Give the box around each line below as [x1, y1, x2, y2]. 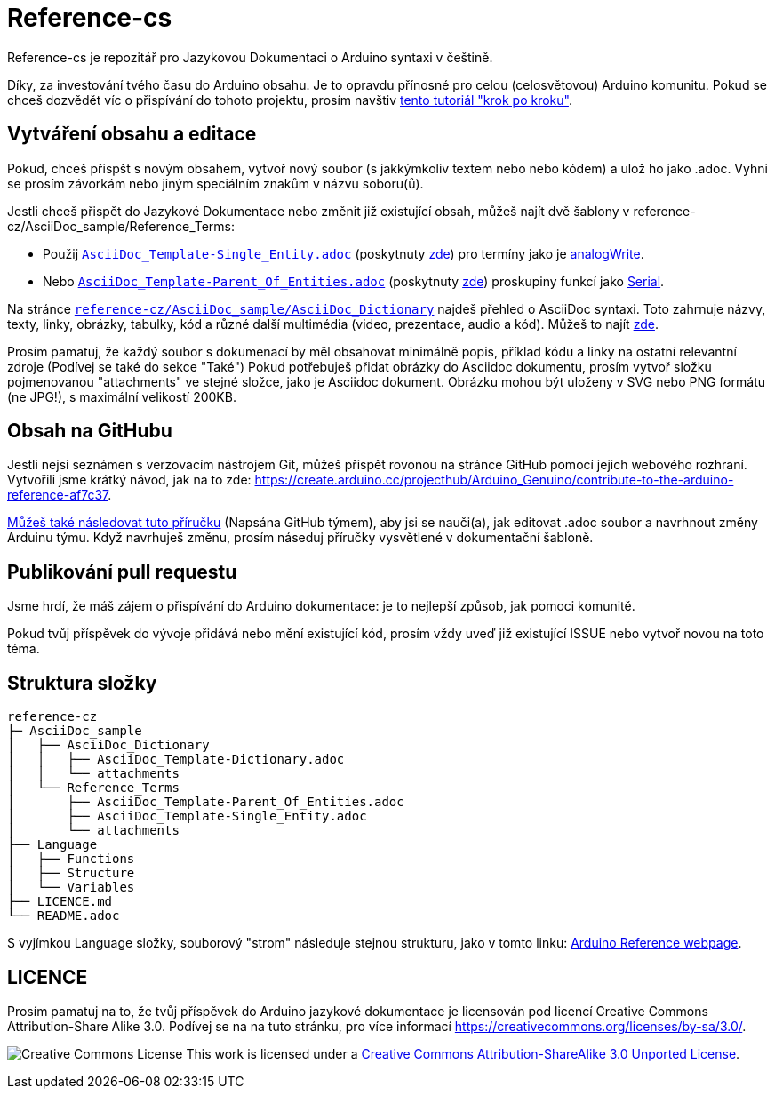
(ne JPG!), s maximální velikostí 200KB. [7, 388, 236, 404]
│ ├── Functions [7, 852, 135, 867]
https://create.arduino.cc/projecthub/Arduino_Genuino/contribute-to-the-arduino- [254, 472, 734, 488]
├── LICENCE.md [7, 894, 113, 909]
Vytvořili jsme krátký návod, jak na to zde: [7, 472, 252, 488]
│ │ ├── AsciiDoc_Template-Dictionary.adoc [7, 752, 345, 767]
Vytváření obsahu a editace [7, 123, 257, 146]
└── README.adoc [7, 908, 120, 924]
